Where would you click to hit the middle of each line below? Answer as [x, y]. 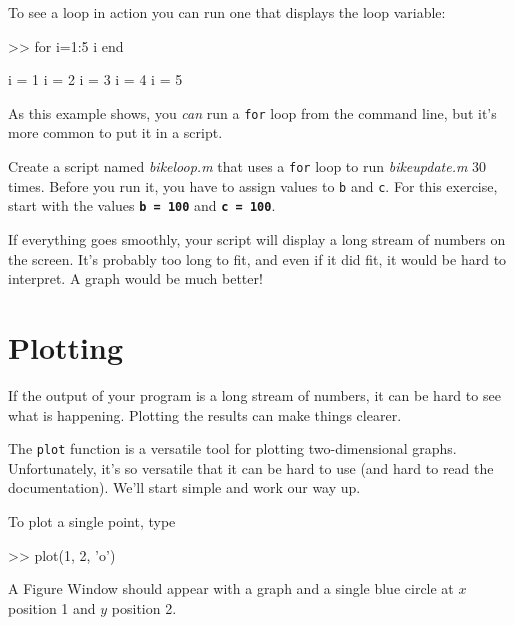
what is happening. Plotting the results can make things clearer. [205, 414]
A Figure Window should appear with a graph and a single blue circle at [231, 588]
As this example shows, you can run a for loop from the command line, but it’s [252, 112]
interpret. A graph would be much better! [135, 278]
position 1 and [52, 607]
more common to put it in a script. [115, 132]
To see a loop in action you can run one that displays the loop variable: [227, 12]
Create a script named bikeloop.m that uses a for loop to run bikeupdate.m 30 [247, 166]
